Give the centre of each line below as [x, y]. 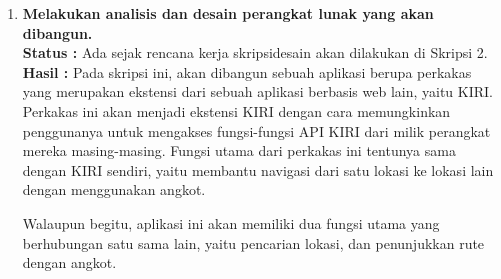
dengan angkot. [69, 262]
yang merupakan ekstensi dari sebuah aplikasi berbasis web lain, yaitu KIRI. [257, 91]
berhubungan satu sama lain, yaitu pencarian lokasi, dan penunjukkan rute [253, 242]
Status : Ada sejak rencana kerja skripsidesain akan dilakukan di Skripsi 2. [255, 52]
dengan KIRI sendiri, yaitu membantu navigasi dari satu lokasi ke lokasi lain [258, 169]
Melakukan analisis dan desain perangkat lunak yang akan [228, 13]
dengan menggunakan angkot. [114, 189]
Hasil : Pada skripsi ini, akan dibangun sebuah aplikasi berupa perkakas [247, 71]
